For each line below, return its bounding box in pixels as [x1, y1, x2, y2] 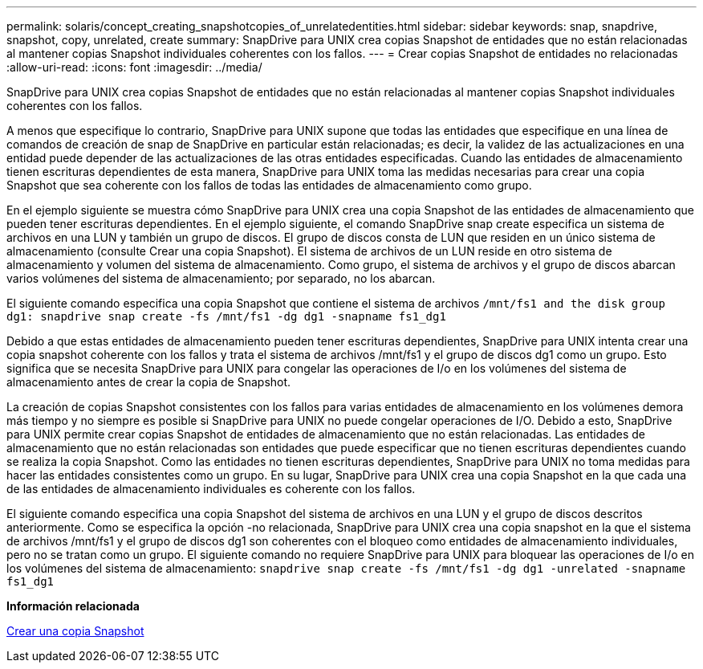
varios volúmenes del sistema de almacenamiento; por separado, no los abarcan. [6, 271, 436, 285]
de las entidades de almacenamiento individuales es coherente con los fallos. [6, 482, 416, 496]
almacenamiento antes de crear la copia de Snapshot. [6, 375, 291, 389]
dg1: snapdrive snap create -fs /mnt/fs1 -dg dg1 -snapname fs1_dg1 [6, 310, 446, 323]
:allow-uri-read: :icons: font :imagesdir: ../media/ [6, 60, 262, 74]
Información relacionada [6, 599, 140, 613]
